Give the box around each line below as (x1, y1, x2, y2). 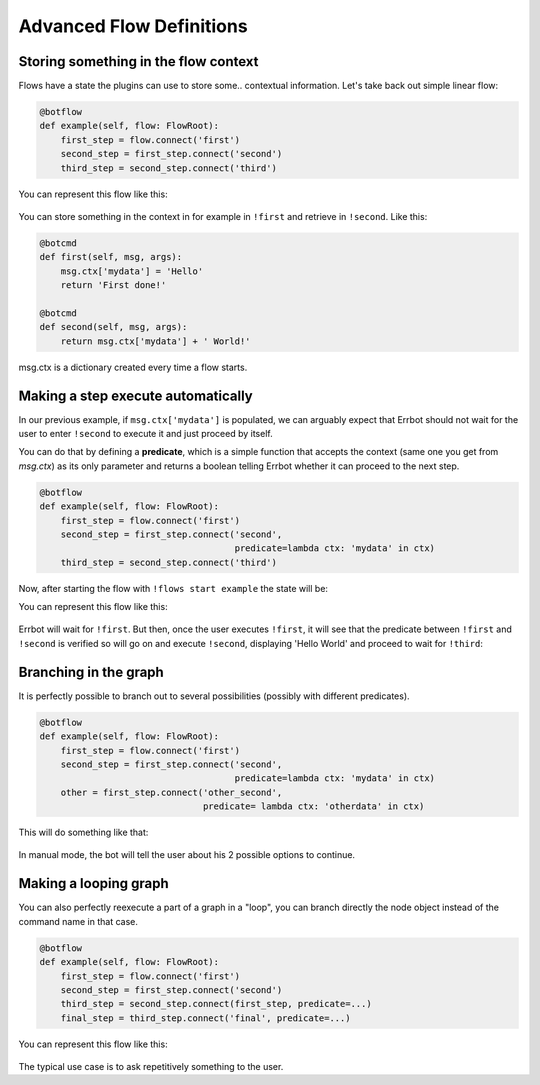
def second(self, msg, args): (39, 321, 188, 333)
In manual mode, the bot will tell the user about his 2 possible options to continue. (18, 849, 355, 861)
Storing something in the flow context (18, 53, 259, 70)
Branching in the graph (18, 663, 164, 680)
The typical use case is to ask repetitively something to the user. (18, 1061, 284, 1073)
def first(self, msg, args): (39, 251, 183, 263)
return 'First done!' (60, 280, 167, 291)
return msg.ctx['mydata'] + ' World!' (60, 335, 251, 347)
